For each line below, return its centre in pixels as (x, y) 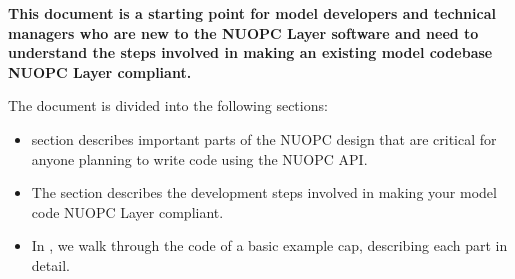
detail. (50, 264)
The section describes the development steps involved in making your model (264, 192)
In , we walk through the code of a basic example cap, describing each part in (269, 245)
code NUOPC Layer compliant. (127, 211)
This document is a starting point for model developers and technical (252, 13)
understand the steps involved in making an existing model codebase (250, 52)
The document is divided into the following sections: (168, 105)
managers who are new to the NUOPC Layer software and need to (243, 32)
